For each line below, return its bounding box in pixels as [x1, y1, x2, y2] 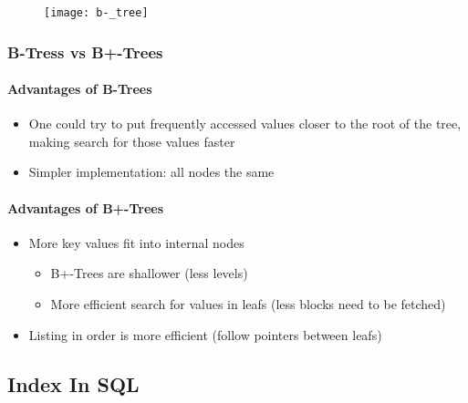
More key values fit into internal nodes [28, 232, 244, 252]
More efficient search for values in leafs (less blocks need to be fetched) [50, 294, 446, 314]
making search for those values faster [28, 131, 235, 150]
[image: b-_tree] [44, 6, 149, 19]
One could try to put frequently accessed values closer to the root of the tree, [28, 114, 462, 133]
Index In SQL [7, 369, 140, 398]
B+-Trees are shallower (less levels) [50, 263, 248, 283]
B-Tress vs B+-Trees [7, 40, 163, 63]
